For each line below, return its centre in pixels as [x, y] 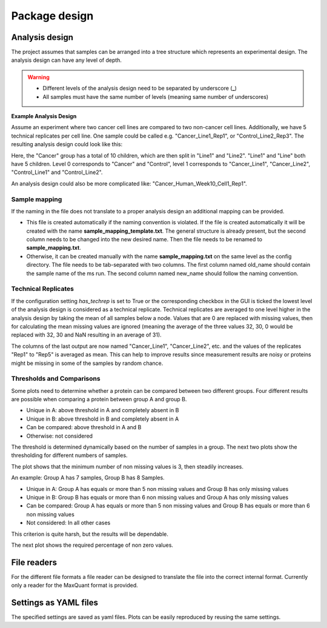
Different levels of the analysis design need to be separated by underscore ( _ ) [140, 89]
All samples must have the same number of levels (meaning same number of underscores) [156, 96]
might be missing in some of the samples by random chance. [87, 363]
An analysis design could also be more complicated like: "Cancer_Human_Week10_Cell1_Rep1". [129, 183]
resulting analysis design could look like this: [67, 144]
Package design [52, 16]
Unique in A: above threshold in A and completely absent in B [103, 410]
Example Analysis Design [44, 116]
